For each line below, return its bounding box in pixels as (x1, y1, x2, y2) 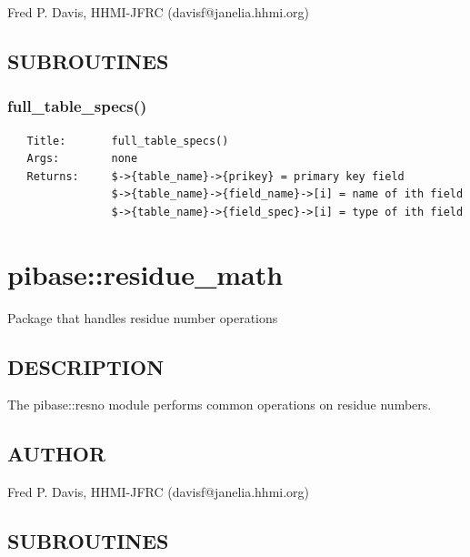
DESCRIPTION (7, 352, 165, 380)
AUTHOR (7, 440, 106, 468)
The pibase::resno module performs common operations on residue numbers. (7, 395, 432, 414)
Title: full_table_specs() (26, 134, 229, 147)
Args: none (26, 152, 138, 166)
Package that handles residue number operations (7, 308, 278, 327)
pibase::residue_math (7, 255, 284, 292)
